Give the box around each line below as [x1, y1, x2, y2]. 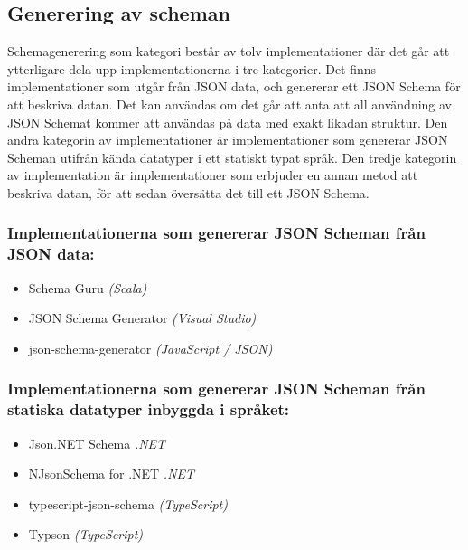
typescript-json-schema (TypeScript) [28, 494, 228, 513]
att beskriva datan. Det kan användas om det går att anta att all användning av [7, 94, 453, 113]
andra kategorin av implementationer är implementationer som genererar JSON [7, 130, 448, 149]
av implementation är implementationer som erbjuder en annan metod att [7, 166, 418, 185]
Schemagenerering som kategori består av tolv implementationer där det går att [7, 42, 450, 61]
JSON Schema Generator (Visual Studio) [28, 308, 257, 327]
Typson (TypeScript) [28, 525, 144, 544]
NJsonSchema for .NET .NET [28, 464, 195, 483]
